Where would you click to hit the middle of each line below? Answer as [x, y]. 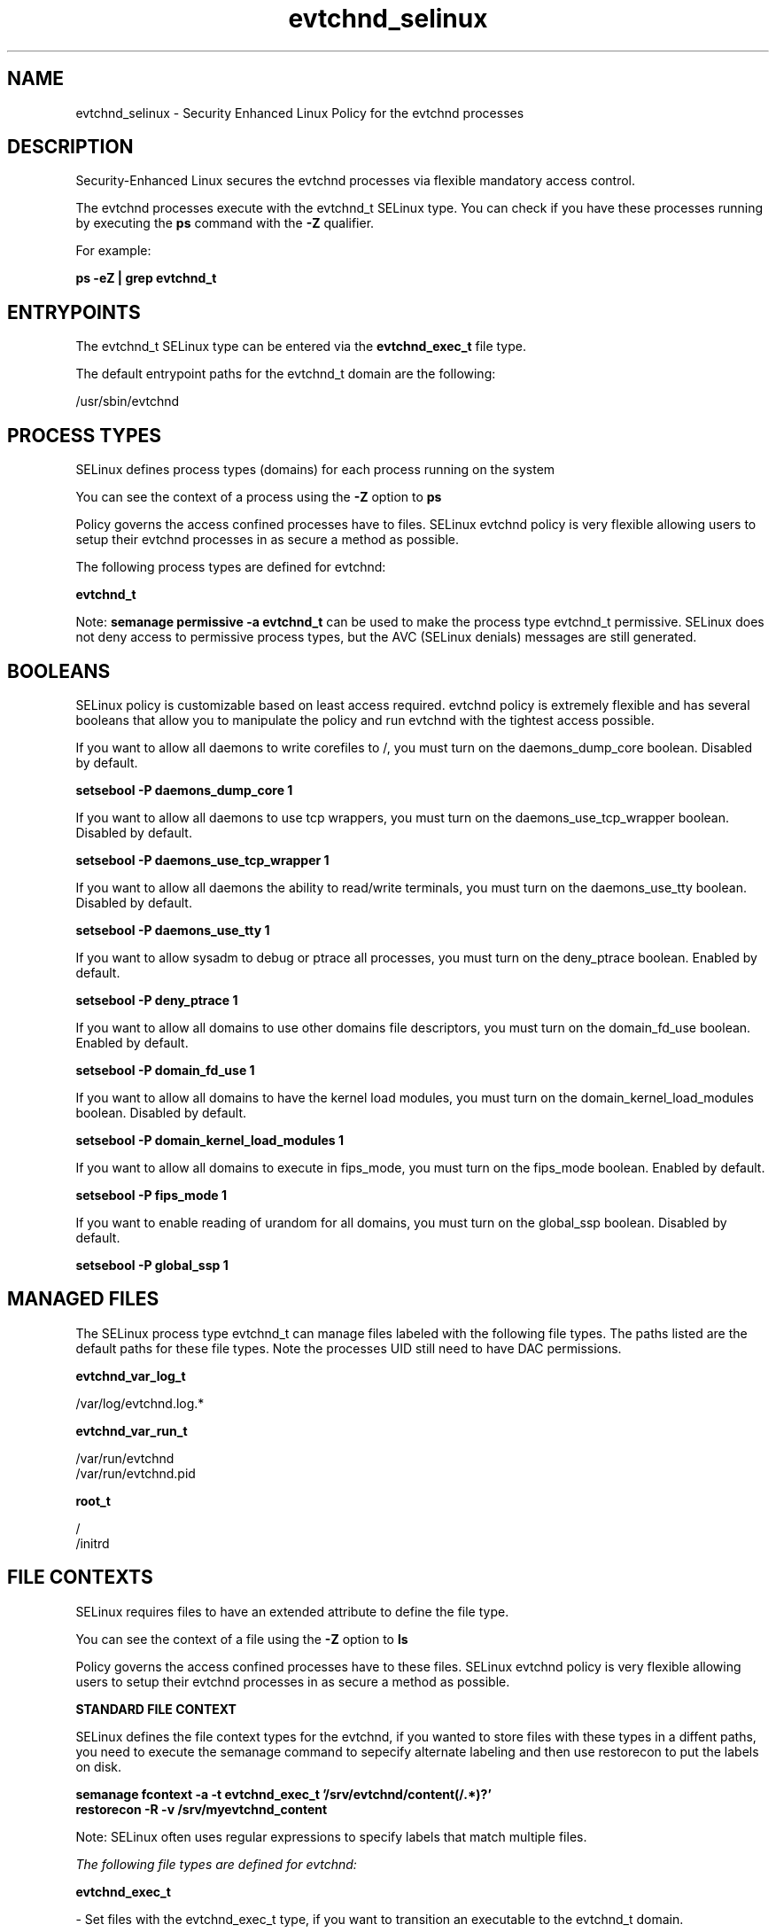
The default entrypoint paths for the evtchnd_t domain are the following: [286, 374]
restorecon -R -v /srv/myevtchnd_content [202, 1809]
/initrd [93, 1543]
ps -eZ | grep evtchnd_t [146, 278]
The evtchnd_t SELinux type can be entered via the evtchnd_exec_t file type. [301, 347]
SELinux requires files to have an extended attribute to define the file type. [292, 1611]
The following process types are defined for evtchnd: [231, 567]
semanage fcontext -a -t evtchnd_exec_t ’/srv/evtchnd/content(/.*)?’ [283, 1794]
